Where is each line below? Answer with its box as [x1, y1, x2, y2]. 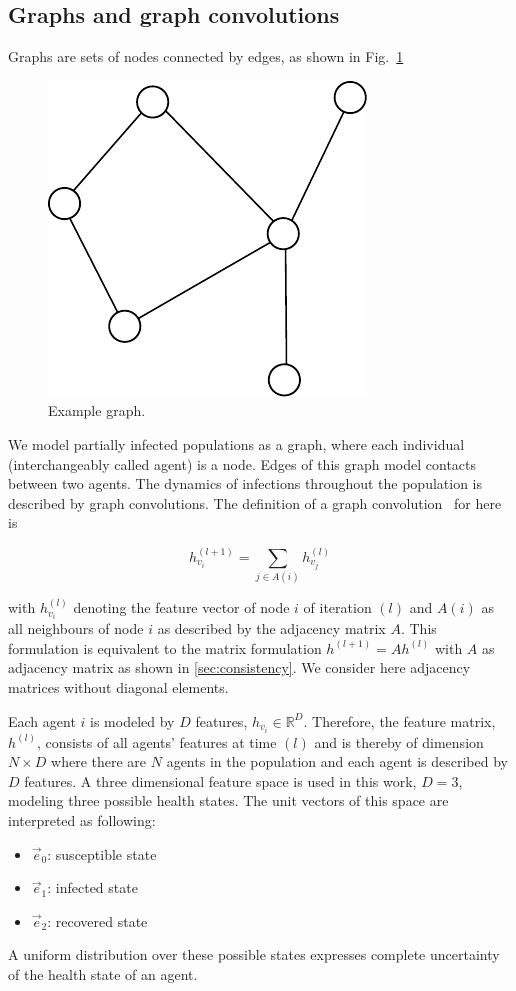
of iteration [303, 597, 372, 618]
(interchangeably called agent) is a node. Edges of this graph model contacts [8, 453, 477, 474]
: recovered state [47, 910, 148, 931]
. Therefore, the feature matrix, [303, 710, 496, 731]
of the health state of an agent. [8, 963, 198, 984]
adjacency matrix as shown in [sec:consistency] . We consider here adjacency [8, 657, 471, 678]
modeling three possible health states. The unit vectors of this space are [8, 790, 449, 811]
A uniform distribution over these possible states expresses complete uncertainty [8, 944, 500, 965]
